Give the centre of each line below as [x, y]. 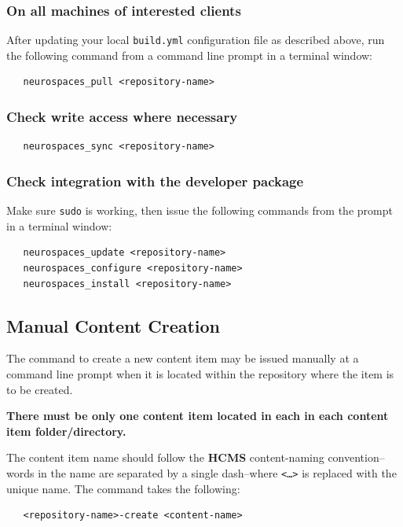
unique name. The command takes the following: [123, 488]
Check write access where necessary [122, 116]
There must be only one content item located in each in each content [198, 416]
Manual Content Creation [114, 325]
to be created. [40, 389]
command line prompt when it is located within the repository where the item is [200, 373]
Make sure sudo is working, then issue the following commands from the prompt [200, 210]
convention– [356, 457]
